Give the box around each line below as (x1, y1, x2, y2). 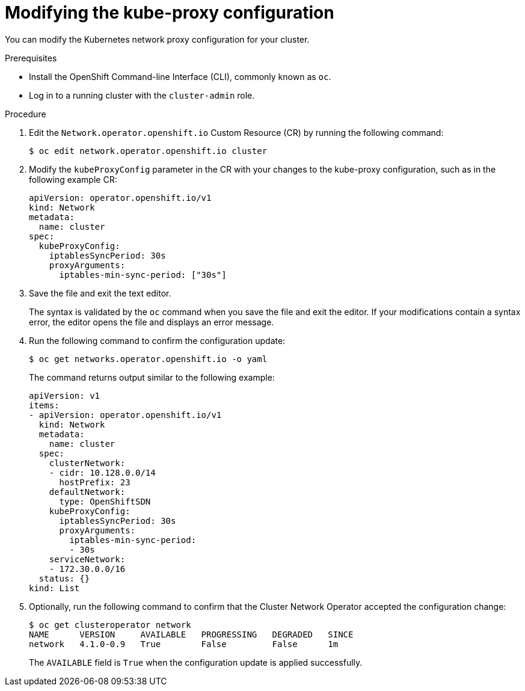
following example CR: (29, 174, 117, 185)
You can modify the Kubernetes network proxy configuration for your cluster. (5, 34, 310, 45)
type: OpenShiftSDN (59, 496, 151, 506)
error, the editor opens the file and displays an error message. (29, 316, 274, 327)
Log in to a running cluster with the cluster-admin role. (29, 90, 255, 100)
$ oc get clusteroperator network (29, 619, 191, 630)
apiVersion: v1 (29, 390, 100, 401)
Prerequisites (5, 52, 57, 63)
